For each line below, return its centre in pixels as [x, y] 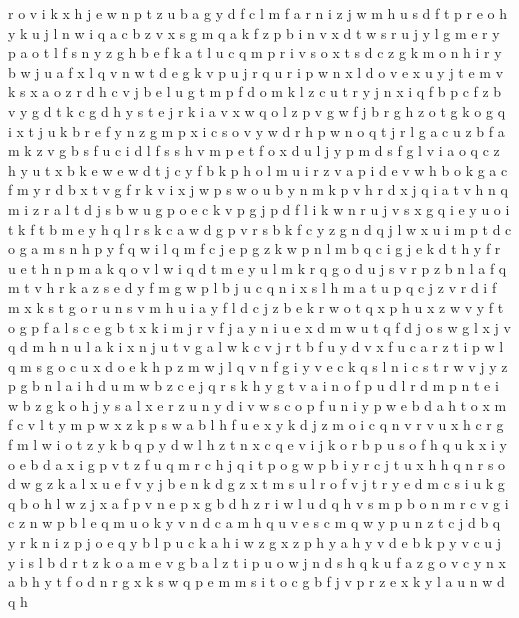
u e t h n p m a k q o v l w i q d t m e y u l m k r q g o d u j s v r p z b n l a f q [257, 267]
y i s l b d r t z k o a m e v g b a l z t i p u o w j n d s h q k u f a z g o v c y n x [257, 561]
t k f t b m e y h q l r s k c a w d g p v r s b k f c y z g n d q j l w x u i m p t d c [260, 228]
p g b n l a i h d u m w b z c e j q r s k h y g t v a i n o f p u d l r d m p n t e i [253, 385]
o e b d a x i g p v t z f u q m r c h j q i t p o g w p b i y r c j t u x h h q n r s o [257, 463]
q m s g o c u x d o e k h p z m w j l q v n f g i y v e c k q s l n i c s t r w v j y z [258, 365]
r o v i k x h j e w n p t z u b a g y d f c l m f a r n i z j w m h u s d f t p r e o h [258, 13]
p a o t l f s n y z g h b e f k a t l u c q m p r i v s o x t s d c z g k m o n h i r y [255, 52]
